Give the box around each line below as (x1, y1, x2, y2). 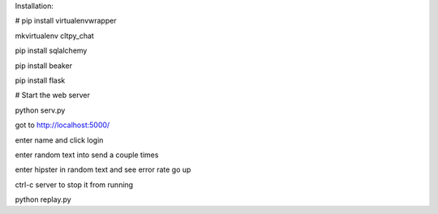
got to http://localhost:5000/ (15, 120, 110, 130)
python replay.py (15, 195, 72, 204)
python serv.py (15, 105, 66, 115)
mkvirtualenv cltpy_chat (15, 31, 95, 41)
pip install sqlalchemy (15, 45, 88, 56)
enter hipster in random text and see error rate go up (15, 165, 191, 174)
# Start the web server (15, 90, 91, 101)
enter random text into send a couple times (15, 150, 159, 160)
